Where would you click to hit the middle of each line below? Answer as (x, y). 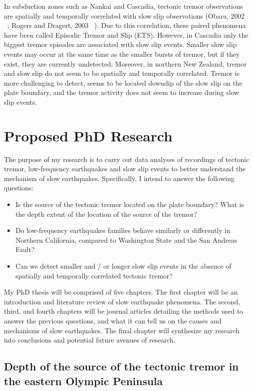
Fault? (25, 249)
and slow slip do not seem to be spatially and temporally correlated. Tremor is (122, 73)
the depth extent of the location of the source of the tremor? (106, 214)
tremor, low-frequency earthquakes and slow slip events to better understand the (125, 169)
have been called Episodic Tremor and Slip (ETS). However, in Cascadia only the (126, 34)
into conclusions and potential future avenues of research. (90, 340)
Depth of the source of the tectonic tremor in (121, 366)
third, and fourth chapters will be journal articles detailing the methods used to (124, 311)
